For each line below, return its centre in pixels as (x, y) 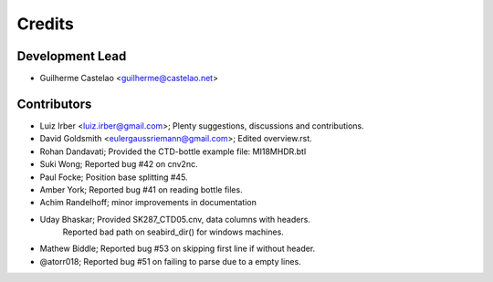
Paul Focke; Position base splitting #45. (114, 177)
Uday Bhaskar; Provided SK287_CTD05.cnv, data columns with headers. (175, 219)
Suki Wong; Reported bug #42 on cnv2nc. (119, 164)
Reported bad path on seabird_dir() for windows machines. (173, 232)
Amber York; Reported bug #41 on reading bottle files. (141, 189)
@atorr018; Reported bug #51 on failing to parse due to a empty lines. (170, 261)
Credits (46, 24)
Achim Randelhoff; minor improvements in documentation (148, 203)
